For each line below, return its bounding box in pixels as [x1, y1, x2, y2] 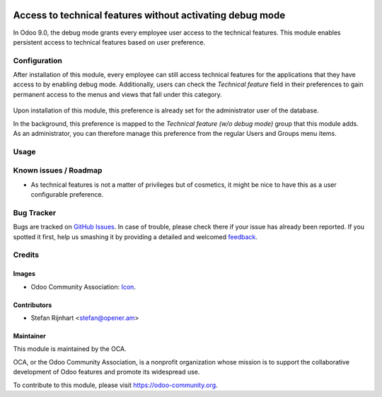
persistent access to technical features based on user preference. [13, 38, 205, 46]
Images [13, 270, 35, 278]
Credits [13, 250, 39, 260]
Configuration [13, 55, 63, 65]
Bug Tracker [13, 207, 57, 217]
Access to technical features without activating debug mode [13, 9, 286, 21]
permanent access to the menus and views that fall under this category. [13, 90, 223, 98]
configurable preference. [30, 190, 104, 199]
